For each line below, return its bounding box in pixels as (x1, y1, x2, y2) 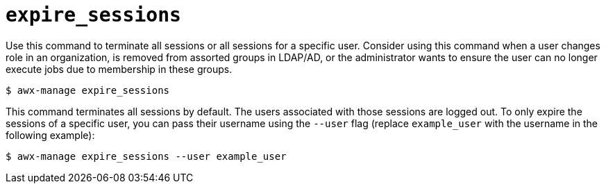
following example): (6, 129, 95, 141)
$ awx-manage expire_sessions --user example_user (6, 150, 287, 162)
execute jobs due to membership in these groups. (6, 63, 233, 75)
